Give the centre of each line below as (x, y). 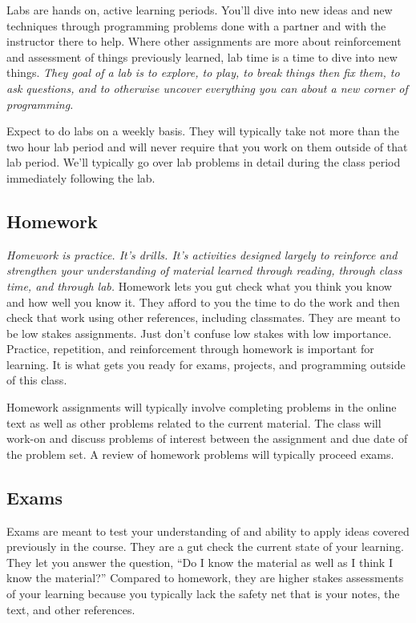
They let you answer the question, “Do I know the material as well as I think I (200, 562)
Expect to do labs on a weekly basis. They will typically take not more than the (203, 131)
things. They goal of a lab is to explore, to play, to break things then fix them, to (203, 72)
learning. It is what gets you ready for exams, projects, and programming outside (206, 364)
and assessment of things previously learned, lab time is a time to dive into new (202, 56)
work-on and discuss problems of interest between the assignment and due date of (207, 438)
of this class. (37, 380)
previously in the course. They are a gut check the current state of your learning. (205, 547)
